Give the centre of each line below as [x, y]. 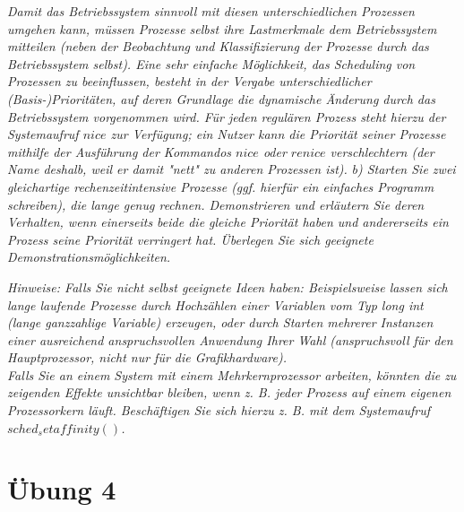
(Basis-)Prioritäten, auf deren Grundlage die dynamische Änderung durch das [221, 98]
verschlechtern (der [382, 151]
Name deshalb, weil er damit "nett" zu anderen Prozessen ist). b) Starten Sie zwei [232, 169]
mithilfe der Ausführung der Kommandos [120, 151]
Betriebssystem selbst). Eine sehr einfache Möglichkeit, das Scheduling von [211, 63]
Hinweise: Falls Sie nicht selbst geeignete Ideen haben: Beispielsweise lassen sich [228, 286]
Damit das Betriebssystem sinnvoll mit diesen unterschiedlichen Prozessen [211, 11]
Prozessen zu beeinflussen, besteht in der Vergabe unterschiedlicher [189, 81]
